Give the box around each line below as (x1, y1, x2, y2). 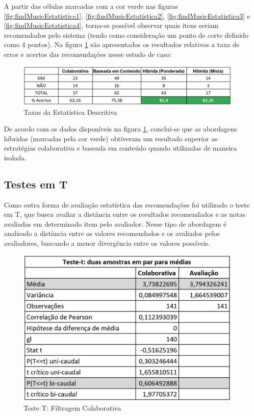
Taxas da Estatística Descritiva (24, 107, 117, 117)
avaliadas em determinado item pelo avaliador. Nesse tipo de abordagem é (4, 218, 227, 229)
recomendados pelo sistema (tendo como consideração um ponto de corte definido (4, 29, 249, 40)
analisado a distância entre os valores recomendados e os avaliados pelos (4, 228, 220, 238)
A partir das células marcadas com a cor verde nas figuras (4, 1, 178, 11)
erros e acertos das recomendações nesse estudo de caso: (4, 49, 172, 59)
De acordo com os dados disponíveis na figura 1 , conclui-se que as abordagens (4, 124, 237, 134)
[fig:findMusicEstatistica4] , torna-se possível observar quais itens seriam (4, 20, 219, 30)
